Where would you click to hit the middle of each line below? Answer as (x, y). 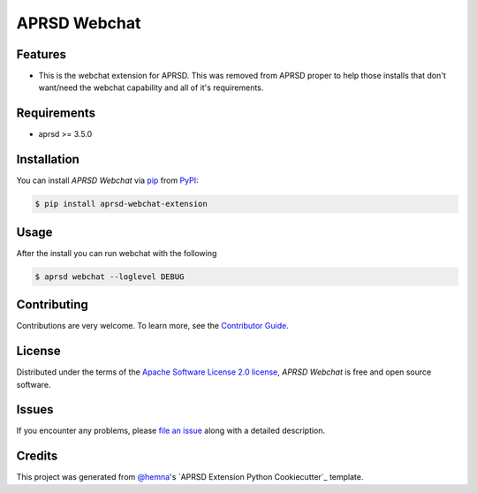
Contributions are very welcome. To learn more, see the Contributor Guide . (152, 326)
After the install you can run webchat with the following (117, 253)
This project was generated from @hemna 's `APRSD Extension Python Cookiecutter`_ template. (190, 477)
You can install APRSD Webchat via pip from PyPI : (107, 180)
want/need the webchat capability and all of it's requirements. (151, 87)
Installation (48, 159)
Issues (35, 410)
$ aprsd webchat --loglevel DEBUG (110, 277)
